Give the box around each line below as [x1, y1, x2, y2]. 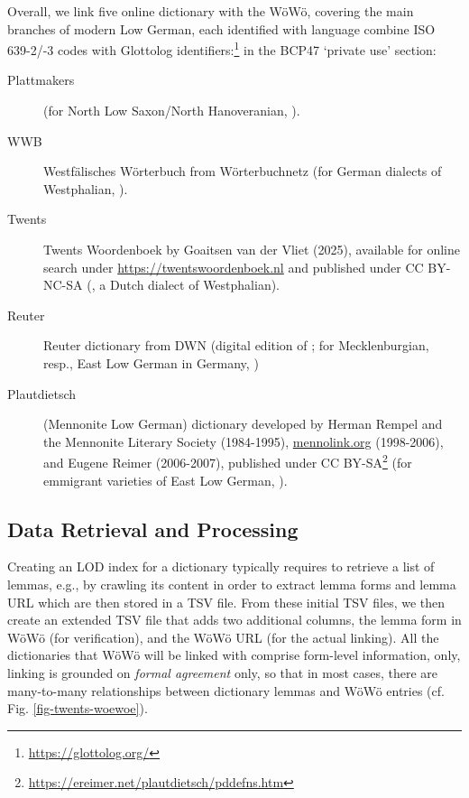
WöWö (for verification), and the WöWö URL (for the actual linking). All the [7, 627, 439, 646]
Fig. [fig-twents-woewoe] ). [7, 699, 148, 718]
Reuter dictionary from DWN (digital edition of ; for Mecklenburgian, [43, 336, 429, 355]
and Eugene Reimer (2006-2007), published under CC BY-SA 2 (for [43, 450, 412, 471]
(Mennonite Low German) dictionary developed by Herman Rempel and [43, 414, 443, 433]
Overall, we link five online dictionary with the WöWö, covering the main [7, 2, 414, 20]
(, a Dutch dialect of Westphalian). [87, 275, 280, 294]
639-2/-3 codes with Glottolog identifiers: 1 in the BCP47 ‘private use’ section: [7, 38, 437, 59]
